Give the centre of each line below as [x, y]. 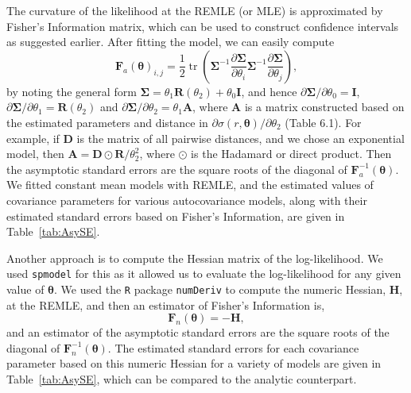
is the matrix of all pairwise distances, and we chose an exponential [240, 138]
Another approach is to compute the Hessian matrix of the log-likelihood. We [195, 258]
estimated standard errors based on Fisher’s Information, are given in [176, 216]
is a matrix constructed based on [324, 107]
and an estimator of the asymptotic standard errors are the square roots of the [198, 332]
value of [25, 289]
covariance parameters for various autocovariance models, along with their [187, 200]
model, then [35, 154]
